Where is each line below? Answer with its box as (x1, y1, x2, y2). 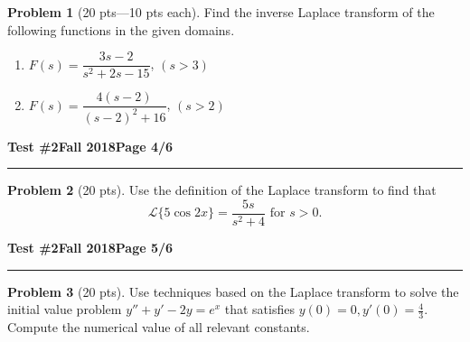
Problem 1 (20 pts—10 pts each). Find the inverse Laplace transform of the (7, 3, 435, 21)
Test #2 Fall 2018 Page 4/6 (7, 136, 174, 155)
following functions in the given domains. (7, 20, 235, 39)
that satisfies (224, 300, 295, 319)
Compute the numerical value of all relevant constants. (7, 317, 310, 336)
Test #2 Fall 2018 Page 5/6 (7, 237, 174, 256)
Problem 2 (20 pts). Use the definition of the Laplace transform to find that (7, 180, 437, 199)
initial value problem (7, 300, 122, 319)
